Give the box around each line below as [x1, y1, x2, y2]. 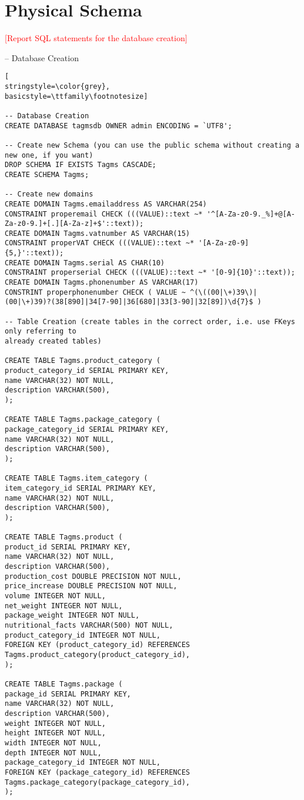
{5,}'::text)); [5, 249, 64, 258]
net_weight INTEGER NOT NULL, [5, 601, 123, 610]
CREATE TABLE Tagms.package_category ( [5, 415, 161, 424]
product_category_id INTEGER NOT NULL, [5, 631, 161, 639]
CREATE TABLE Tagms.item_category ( [5, 474, 148, 483]
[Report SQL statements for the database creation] [5, 32, 188, 44]
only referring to [5, 327, 76, 336]
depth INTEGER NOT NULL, [5, 748, 102, 757]
